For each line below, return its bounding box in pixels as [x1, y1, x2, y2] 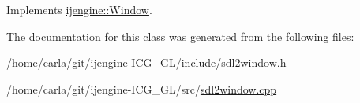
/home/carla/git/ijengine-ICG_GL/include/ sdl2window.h [6, 54, 287, 71]
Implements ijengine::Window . [6, 2, 152, 17]
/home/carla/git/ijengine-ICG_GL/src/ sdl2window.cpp [6, 80, 277, 97]
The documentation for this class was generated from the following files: [6, 28, 354, 44]
